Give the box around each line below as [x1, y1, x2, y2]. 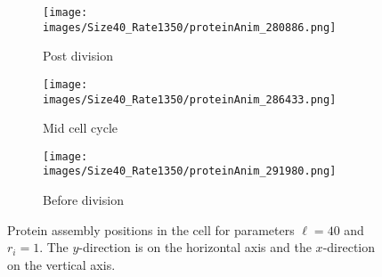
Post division [43, 46, 113, 65]
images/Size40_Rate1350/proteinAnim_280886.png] [43, 20, 337, 34]
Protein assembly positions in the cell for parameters [7, 220, 295, 239]
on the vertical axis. [7, 255, 116, 273]
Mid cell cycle [43, 118, 118, 137]
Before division [43, 191, 124, 209]
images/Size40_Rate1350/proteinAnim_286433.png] [43, 93, 337, 106]
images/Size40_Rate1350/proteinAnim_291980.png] [43, 165, 337, 178]
